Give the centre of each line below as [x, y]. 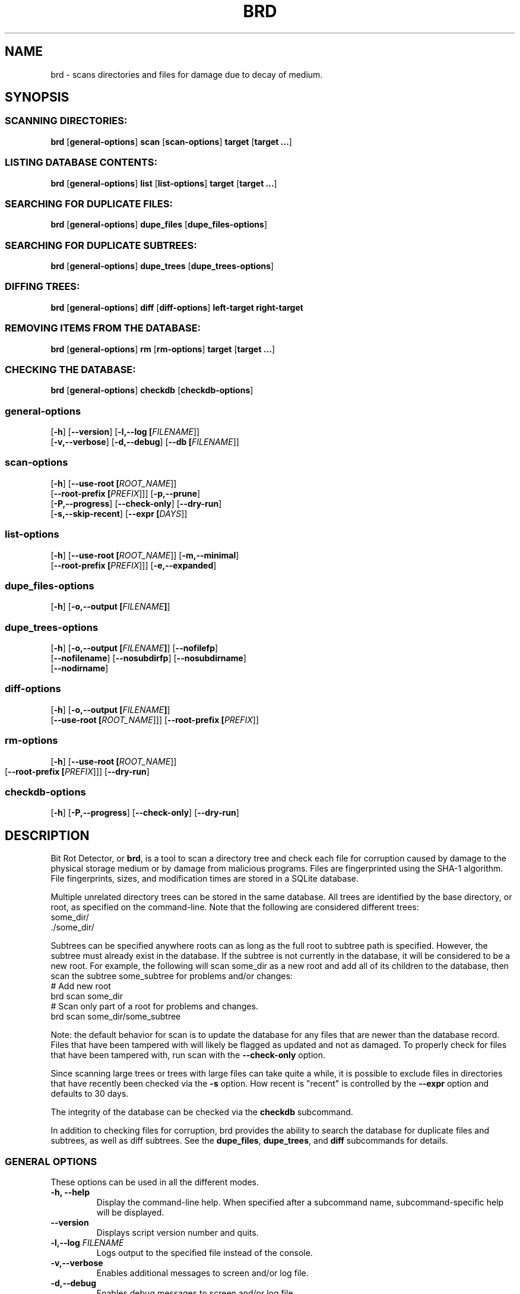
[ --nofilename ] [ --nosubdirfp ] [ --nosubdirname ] [148, 658]
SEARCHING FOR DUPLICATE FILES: [89, 203]
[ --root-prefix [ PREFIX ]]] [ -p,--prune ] [126, 493]
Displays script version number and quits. [177, 1232]
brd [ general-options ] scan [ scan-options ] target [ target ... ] [171, 141]
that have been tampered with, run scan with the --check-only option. [188, 1055]
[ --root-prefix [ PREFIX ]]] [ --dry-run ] [77, 771]
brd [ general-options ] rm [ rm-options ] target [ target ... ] [163, 349]
